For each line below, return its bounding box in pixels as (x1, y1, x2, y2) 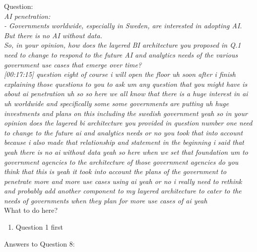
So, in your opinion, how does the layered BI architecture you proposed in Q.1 (4, 40, 241, 50)
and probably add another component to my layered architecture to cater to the (4, 186, 242, 196)
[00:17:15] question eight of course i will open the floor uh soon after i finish (4, 69, 236, 79)
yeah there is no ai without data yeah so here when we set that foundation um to (4, 146, 248, 157)
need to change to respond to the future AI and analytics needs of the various (4, 49, 238, 60)
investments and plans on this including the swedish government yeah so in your (4, 108, 248, 118)
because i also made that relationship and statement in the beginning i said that (4, 137, 244, 147)
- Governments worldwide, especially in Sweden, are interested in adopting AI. (4, 20, 242, 31)
